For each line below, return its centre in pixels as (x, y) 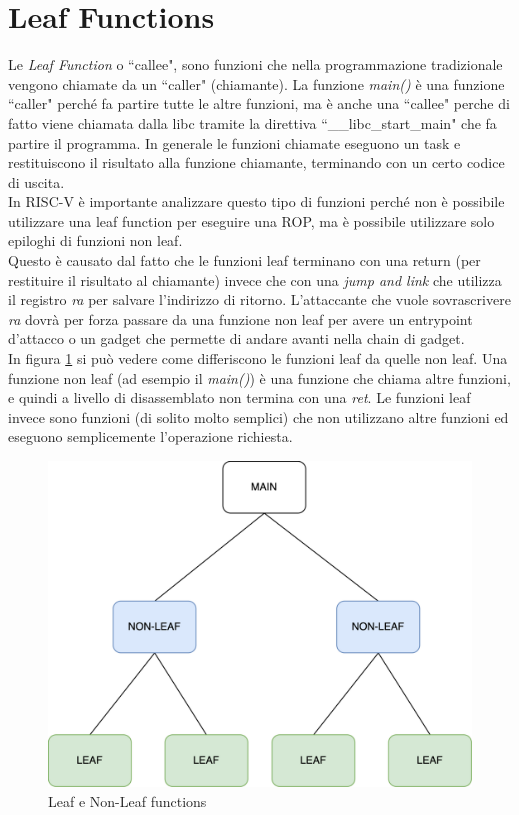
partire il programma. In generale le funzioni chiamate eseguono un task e (234, 142)
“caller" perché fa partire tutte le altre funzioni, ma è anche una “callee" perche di (259, 103)
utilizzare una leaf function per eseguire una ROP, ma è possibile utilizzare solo (251, 220)
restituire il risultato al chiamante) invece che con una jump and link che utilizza (255, 279)
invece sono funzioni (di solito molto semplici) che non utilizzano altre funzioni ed (258, 416)
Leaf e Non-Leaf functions (127, 800)
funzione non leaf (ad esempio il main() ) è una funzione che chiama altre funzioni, (259, 377)
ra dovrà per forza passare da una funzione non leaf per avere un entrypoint (240, 318)
